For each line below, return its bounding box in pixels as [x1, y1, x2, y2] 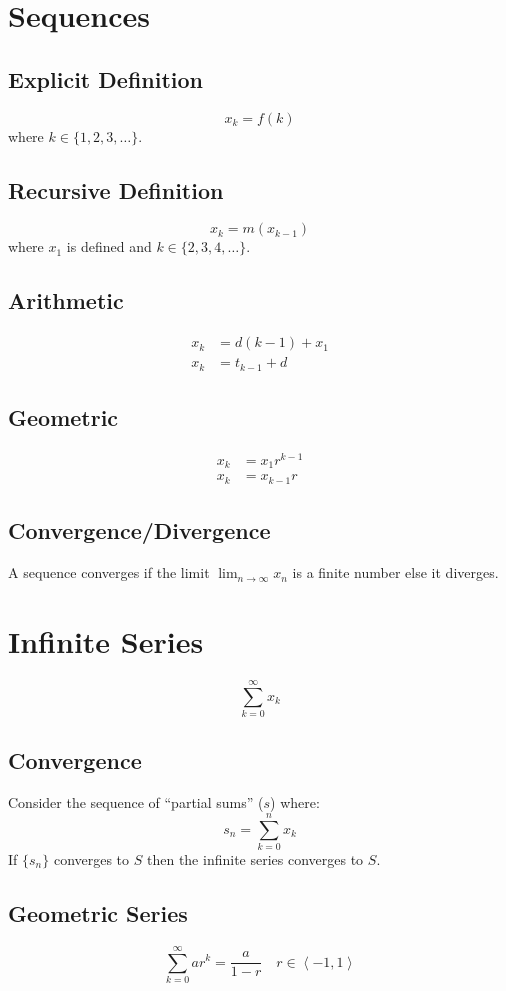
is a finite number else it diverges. [292, 562, 499, 583]
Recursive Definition [8, 174, 224, 205]
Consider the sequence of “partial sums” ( [8, 792, 264, 813]
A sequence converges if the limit [8, 562, 210, 583]
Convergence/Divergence [8, 515, 271, 546]
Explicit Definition [8, 63, 204, 94]
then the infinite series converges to [146, 848, 364, 869]
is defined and [66, 236, 152, 257]
